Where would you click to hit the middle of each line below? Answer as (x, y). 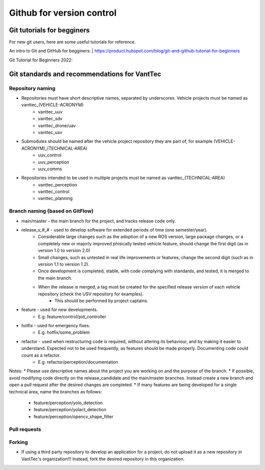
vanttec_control (54, 192)
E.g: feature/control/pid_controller (72, 316)
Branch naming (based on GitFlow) (51, 211)
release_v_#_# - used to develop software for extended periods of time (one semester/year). (115, 230)
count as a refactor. (41, 355)
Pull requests (25, 429)
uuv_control (50, 155)
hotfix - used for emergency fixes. (56, 326)
